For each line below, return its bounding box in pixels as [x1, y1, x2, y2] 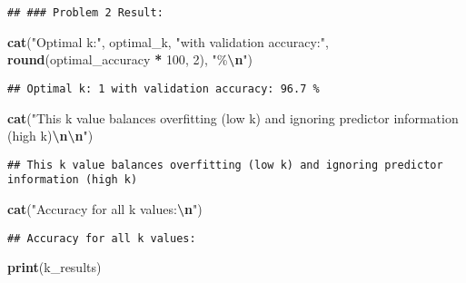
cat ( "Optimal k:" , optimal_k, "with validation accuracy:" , [7, 32, 329, 51]
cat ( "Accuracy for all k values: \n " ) [7, 200, 203, 218]
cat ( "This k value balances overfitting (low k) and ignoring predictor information [7, 108, 459, 127]
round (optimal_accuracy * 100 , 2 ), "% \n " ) [7, 50, 253, 69]
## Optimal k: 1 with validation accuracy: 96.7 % [7, 82, 320, 95]
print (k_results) [7, 258, 102, 277]
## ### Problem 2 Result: [7, 6, 164, 19]
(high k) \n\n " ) [7, 126, 94, 145]
